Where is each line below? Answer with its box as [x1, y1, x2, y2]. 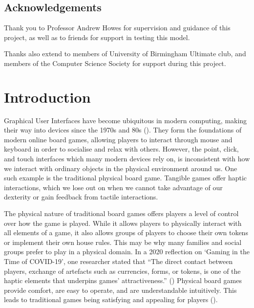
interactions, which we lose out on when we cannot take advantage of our [4, 182, 223, 192]
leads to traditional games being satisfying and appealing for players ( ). [4, 294, 218, 305]
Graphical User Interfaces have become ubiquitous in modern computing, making [4, 115, 247, 125]
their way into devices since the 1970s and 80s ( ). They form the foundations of [4, 125, 242, 135]
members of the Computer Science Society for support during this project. [4, 58, 226, 68]
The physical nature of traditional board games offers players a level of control [4, 208, 239, 219]
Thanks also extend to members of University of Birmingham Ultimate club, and [4, 48, 246, 59]
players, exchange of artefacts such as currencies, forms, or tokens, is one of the [4, 265, 241, 276]
